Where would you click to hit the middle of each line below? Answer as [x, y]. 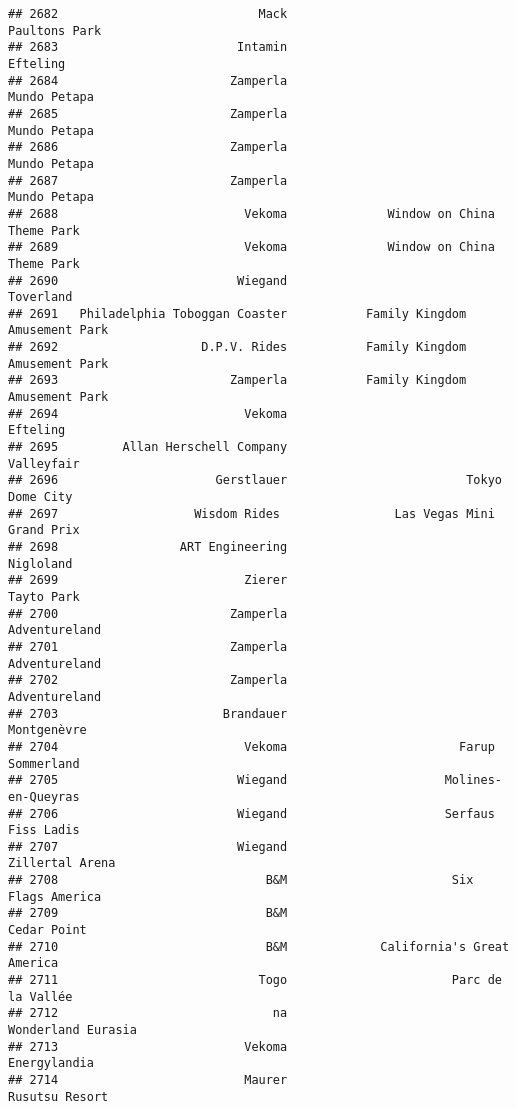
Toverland [40, 297]
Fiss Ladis [44, 830]
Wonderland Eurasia [72, 1030]
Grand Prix [44, 530]
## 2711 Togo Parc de [255, 980]
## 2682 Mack [148, 14]
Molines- [473, 780]
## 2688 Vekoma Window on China [251, 213]
